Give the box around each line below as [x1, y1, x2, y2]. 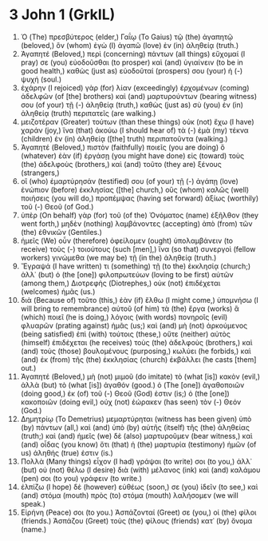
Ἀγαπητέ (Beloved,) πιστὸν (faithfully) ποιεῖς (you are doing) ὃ [20, 142, 226, 152]
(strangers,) [20, 168, 60, 177]
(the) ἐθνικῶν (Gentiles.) [20, 227, 103, 237]
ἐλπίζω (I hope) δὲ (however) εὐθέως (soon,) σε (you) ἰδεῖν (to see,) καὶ [20, 482, 258, 491]
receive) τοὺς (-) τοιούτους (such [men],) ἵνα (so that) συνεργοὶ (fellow [20, 244, 256, 253]
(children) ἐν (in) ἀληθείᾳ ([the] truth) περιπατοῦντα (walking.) [20, 133, 228, 143]
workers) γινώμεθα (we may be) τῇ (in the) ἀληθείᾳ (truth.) [20, 253, 217, 262]
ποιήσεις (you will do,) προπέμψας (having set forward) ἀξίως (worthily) [20, 193, 259, 203]
